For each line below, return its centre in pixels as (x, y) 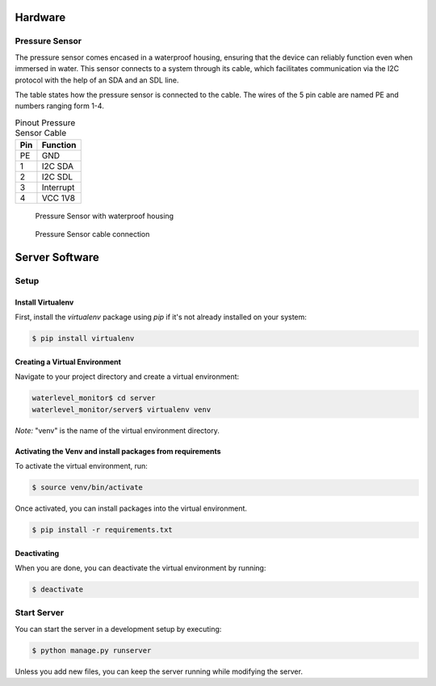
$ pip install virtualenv (83, 339)
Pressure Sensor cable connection (92, 234)
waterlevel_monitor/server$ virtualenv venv (122, 409)
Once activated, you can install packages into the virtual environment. (131, 508)
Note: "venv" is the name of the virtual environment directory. (117, 430)
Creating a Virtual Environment (68, 362)
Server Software (57, 257)
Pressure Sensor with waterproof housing (104, 216)
